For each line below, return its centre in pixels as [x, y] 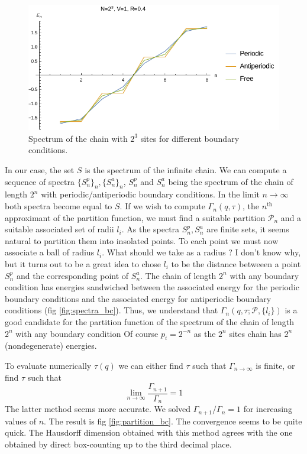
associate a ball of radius [50, 252]
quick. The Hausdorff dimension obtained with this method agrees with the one [149, 432]
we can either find [151, 365]
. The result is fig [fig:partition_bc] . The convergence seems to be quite [173, 421]
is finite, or [275, 365]
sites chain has [255, 333]
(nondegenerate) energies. [51, 346]
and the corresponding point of [72, 275]
